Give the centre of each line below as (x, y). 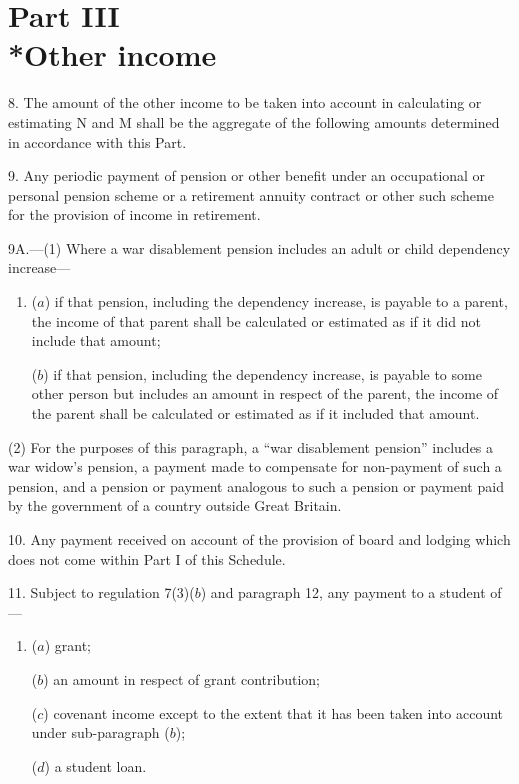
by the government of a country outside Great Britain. (175, 505)
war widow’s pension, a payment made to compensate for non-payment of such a (255, 466)
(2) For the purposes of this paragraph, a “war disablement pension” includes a (251, 446)
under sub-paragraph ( (100, 732)
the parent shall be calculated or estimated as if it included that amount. (255, 413)
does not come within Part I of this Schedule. (147, 558)
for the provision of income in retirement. (134, 214)
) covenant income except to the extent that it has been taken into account (273, 712)
